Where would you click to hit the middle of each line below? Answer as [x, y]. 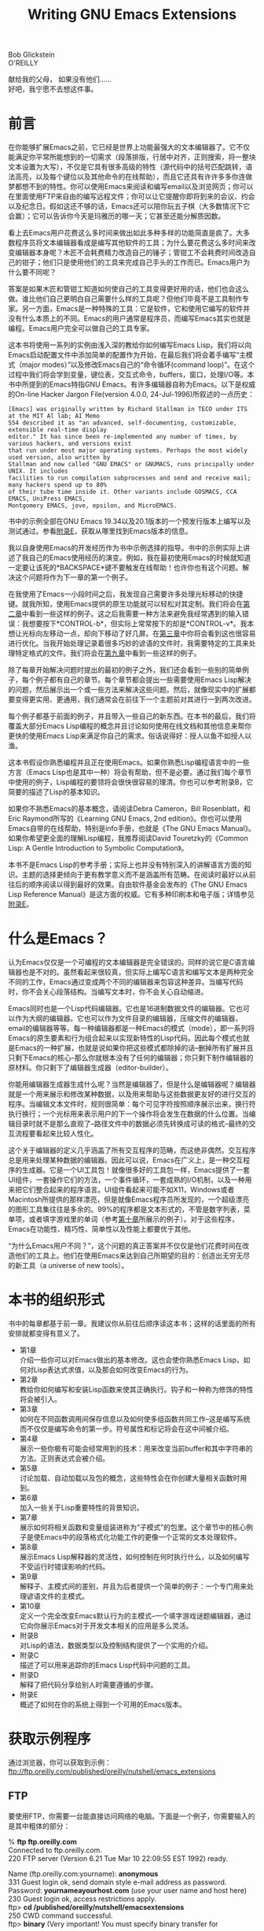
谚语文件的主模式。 [57, 1596]
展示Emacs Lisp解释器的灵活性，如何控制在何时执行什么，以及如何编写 [134, 1557]
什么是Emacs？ [58, 939]
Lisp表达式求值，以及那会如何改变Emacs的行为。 [113, 1369]
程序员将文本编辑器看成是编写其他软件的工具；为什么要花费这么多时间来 [132, 243]
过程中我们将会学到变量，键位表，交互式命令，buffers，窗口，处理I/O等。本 [131, 375]
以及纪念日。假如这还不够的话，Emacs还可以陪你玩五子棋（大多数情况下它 [129, 206]
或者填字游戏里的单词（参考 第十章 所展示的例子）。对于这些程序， [134, 1219]
